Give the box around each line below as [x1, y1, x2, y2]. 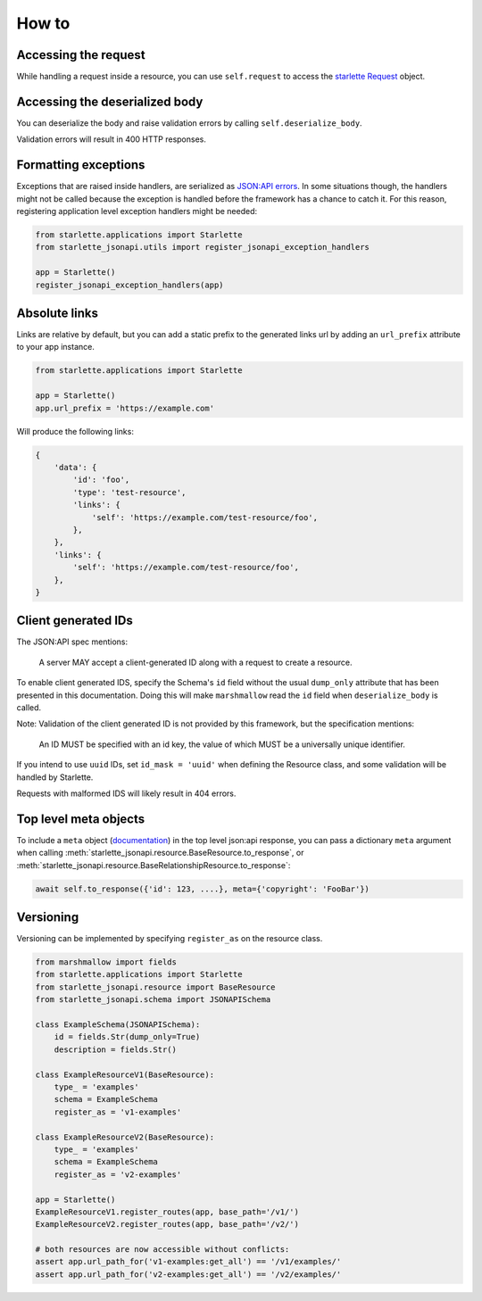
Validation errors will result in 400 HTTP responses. [16, 134, 207, 145]
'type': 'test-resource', [72, 487, 187, 497]
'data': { [54, 462, 97, 472]
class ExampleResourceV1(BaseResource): [35, 1069, 214, 1080]
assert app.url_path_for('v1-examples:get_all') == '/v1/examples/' [35, 1256, 342, 1267]
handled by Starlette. [16, 772, 94, 783]
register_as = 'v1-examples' [54, 1106, 182, 1117]
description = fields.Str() [54, 1044, 178, 1055]
